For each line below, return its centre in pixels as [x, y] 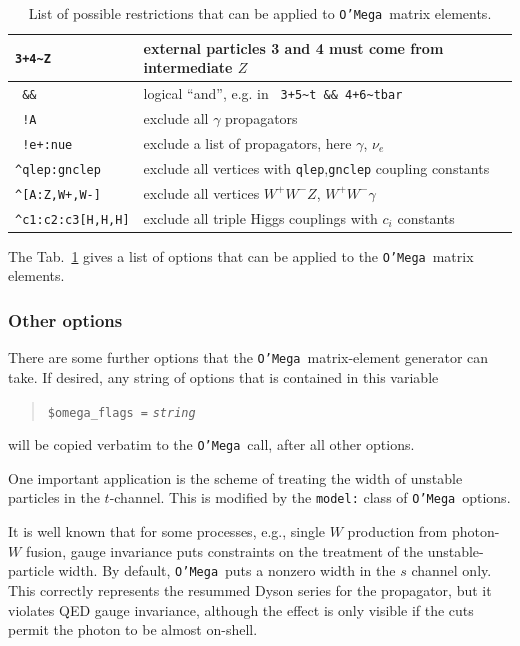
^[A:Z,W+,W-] [58, 194]
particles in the [54, 497]
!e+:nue [47, 144]
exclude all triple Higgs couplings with [260, 217]
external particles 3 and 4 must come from [293, 47]
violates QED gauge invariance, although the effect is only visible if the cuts [241, 609]
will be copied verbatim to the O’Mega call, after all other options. [211, 444]
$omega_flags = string [121, 412]
